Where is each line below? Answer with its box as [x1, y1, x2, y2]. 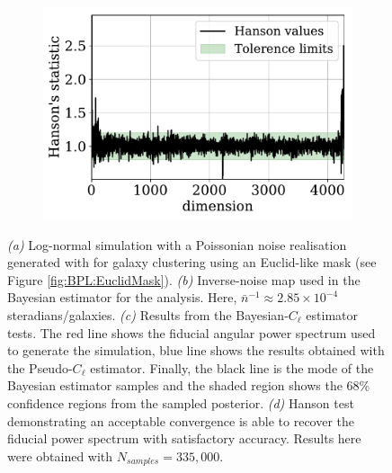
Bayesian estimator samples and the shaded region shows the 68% [7, 376, 370, 395]
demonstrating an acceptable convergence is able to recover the [7, 411, 355, 430]
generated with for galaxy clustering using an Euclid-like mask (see [7, 253, 377, 272]
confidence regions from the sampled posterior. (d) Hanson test [7, 393, 354, 412]
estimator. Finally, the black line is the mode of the [90, 358, 374, 377]
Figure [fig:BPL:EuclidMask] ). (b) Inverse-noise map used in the [7, 270, 361, 289]
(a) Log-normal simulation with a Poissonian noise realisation [7, 235, 347, 254]
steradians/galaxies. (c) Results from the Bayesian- [7, 306, 289, 324]
